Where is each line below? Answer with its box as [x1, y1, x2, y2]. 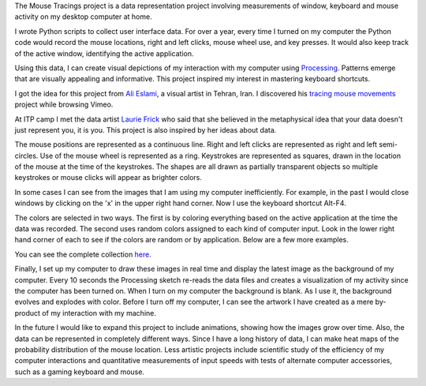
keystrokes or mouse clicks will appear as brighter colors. [14, 173, 203, 182]
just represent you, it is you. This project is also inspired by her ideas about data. [14, 125, 277, 134]
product [14, 308, 41, 317]
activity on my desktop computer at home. [14, 12, 153, 21]
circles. [14, 151, 39, 160]
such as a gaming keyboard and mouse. [14, 367, 145, 377]
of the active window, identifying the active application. [14, 48, 194, 58]
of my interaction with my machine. [42, 308, 157, 317]
